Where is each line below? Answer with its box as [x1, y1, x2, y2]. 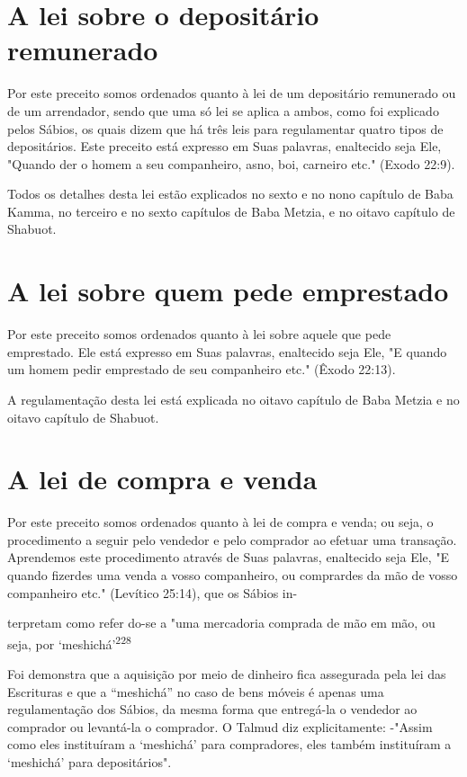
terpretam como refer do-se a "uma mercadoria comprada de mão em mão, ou [7, 613, 436, 632]
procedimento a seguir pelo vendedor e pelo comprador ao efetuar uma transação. [7, 530, 457, 549]
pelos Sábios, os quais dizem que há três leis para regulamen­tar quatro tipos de [7, 119, 444, 138]
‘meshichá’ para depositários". [7, 753, 172, 772]
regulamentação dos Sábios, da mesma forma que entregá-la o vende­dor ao [7, 700, 418, 719]
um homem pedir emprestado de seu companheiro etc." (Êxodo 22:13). [7, 360, 396, 379]
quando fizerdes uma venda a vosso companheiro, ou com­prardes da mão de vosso [7, 566, 458, 585]
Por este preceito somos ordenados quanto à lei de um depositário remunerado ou [7, 84, 456, 103]
